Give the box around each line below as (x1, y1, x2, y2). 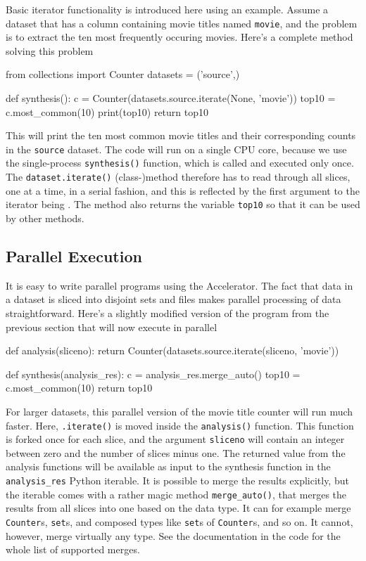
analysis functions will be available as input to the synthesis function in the (6, 459, 331, 474)
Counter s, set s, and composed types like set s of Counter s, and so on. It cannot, (6, 514, 353, 529)
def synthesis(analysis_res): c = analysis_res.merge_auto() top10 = (6, 366, 301, 381)
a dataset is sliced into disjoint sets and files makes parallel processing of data (6, 292, 341, 307)
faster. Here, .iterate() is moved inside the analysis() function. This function (6, 418, 354, 432)
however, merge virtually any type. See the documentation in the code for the (6, 528, 341, 543)
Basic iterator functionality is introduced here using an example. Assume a (6, 2, 329, 16)
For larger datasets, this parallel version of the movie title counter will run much (6, 404, 353, 418)
